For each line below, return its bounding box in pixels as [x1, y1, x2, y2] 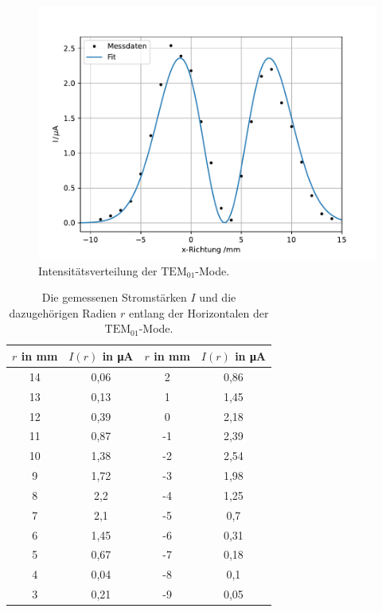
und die [199, 289, 236, 306]
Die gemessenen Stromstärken [41, 289, 187, 306]
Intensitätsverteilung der [38, 262, 158, 279]
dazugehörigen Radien [9, 304, 117, 321]
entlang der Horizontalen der [128, 304, 269, 321]
